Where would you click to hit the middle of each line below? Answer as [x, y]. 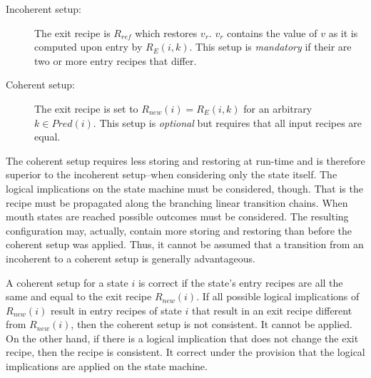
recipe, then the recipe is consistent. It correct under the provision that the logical [185, 352]
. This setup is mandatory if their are [270, 47]
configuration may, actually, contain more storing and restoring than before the [179, 230]
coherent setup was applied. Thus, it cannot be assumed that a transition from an [185, 244]
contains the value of [272, 32]
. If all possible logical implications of [278, 296]
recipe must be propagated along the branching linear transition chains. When [177, 202]
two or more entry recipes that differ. [116, 60]
